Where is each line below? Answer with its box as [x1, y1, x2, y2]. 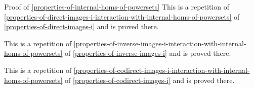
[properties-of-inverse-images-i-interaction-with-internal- [73, 38, 246, 48]
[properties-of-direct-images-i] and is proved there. [4, 21, 159, 32]
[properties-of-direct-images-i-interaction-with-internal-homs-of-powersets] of [4, 11, 240, 22]
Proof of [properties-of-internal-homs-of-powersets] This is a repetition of [4, 2, 230, 12]
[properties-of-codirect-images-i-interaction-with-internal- [73, 64, 250, 75]
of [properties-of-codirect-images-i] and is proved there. [65, 74, 235, 85]
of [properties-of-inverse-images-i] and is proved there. [65, 48, 231, 58]
